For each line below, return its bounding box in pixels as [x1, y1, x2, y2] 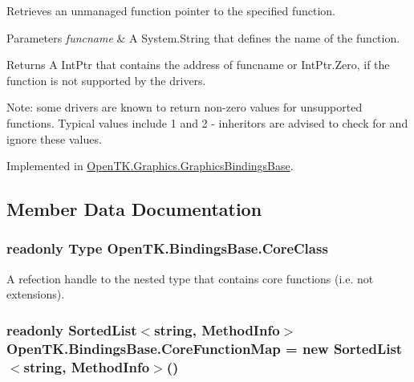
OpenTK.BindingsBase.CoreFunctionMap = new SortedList [6, 338, 403, 358]
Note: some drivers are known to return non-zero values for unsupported [6, 99, 363, 116]
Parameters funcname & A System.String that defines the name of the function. [6, 29, 400, 46]
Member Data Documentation [6, 197, 262, 221]
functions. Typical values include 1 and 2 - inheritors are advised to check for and [6, 114, 408, 131]
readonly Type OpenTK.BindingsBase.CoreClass [6, 238, 328, 258]
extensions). [6, 286, 65, 303]
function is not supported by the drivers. [6, 71, 206, 88]
